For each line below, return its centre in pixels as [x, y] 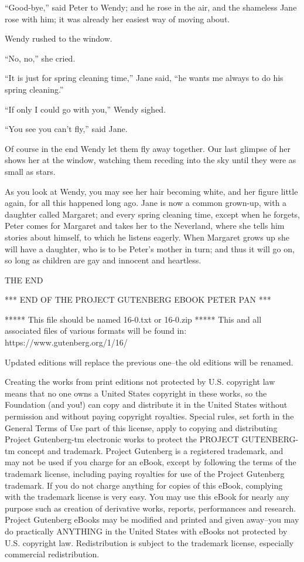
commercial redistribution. [52, 554]
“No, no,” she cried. [40, 58]
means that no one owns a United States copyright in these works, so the [136, 393]
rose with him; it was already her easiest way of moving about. [117, 18]
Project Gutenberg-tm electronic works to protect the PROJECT [122, 439]
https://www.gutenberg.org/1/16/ [66, 342]
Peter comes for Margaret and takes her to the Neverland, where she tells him [145, 226]
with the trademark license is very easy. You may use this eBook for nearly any [147, 497]
